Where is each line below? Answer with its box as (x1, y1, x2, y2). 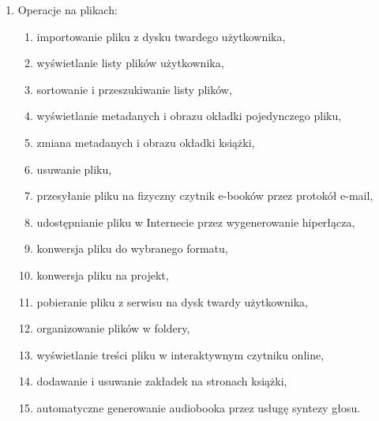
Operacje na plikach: (17, 2, 118, 17)
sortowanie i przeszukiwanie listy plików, (36, 81, 232, 97)
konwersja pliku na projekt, (36, 266, 169, 283)
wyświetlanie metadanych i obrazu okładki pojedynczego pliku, (36, 107, 342, 124)
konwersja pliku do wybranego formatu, (36, 240, 228, 257)
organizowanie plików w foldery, (36, 320, 190, 336)
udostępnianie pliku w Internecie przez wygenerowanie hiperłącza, (36, 213, 355, 230)
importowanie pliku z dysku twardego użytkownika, (36, 28, 286, 44)
